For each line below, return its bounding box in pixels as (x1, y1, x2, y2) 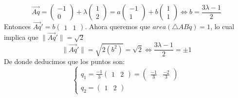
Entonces (4, 21, 31, 32)
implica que (4, 32, 38, 42)
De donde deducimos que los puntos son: (4, 56, 125, 66)
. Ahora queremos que (85, 21, 150, 32)
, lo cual (210, 21, 235, 32)
